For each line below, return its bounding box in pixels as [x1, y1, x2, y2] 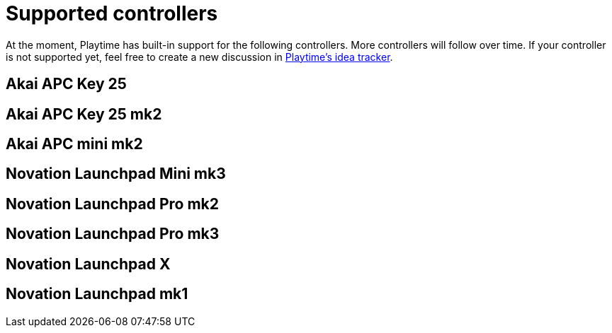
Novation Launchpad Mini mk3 [6, 165, 226, 183]
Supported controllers [6, 1, 218, 25]
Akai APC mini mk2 [6, 135, 143, 153]
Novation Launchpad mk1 [6, 285, 188, 303]
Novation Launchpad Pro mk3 [6, 225, 220, 243]
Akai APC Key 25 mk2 [6, 105, 162, 123]
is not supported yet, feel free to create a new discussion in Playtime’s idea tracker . [6, 50, 393, 63]
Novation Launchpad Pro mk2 [6, 194, 219, 213]
